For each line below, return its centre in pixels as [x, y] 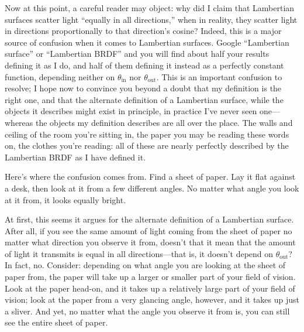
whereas [19, 122]
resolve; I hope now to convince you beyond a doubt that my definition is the [143, 88]
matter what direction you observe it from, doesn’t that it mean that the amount [150, 242]
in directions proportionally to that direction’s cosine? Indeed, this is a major [143, 31]
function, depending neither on [60, 76]
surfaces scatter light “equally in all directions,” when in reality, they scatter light [151, 19]
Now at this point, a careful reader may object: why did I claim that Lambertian [150, 8]
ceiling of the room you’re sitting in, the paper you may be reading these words [147, 134]
